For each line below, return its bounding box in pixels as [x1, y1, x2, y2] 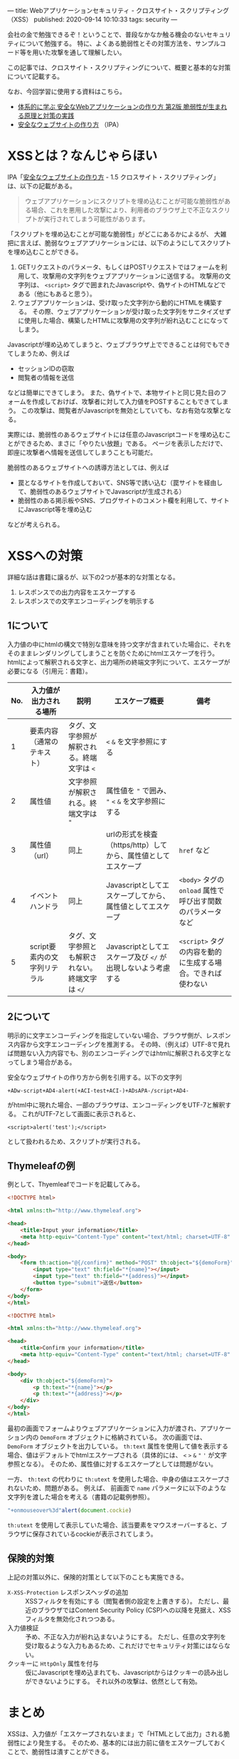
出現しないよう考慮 [106, 963, 171, 973]
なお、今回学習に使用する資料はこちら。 [7, 88, 126, 96]
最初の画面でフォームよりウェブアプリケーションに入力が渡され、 [7, 1424, 201, 1433]
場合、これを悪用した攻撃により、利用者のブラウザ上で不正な [31, 205, 212, 214]
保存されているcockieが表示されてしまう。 [31, 1530, 157, 1538]
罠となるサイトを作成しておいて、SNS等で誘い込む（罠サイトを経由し [17, 478, 223, 487]
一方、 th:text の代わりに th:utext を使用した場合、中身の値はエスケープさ [7, 1475, 230, 1483]
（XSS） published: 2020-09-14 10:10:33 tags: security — [7, 15, 178, 24]
